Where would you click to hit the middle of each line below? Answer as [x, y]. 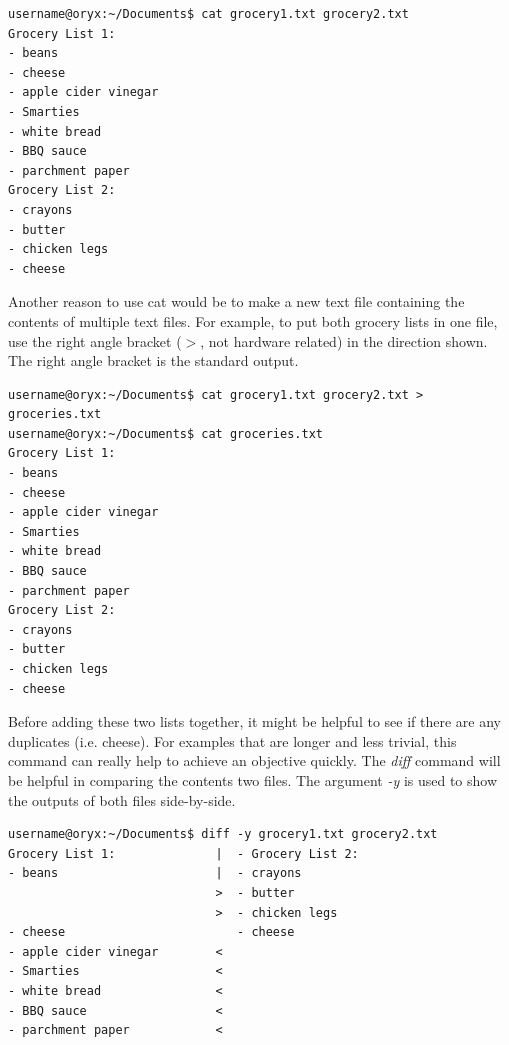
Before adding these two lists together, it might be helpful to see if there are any [254, 721]
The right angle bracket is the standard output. [153, 360]
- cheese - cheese [151, 932]
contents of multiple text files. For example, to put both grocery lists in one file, [253, 320]
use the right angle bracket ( [95, 340]
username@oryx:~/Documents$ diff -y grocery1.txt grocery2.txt [223, 834]
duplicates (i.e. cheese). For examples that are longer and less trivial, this [232, 740]
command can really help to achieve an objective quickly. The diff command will [254, 760]
